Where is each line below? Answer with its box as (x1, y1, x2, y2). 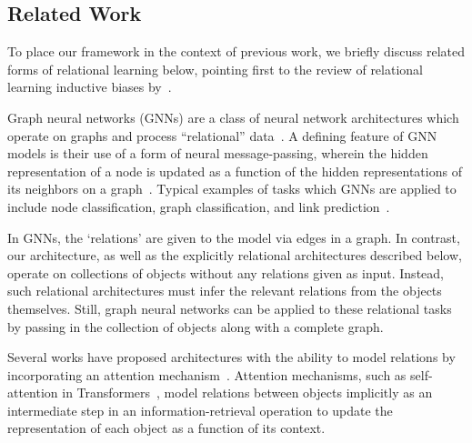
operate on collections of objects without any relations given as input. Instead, (7, 263, 444, 282)
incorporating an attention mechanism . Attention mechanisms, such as (7, 365, 407, 384)
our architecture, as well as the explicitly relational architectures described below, (7, 246, 462, 265)
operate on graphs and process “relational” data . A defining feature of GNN (7, 126, 437, 145)
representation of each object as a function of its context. (7, 418, 326, 438)
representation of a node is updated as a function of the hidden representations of (7, 161, 462, 180)
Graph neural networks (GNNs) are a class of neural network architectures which (7, 107, 459, 126)
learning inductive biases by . (7, 77, 172, 96)
